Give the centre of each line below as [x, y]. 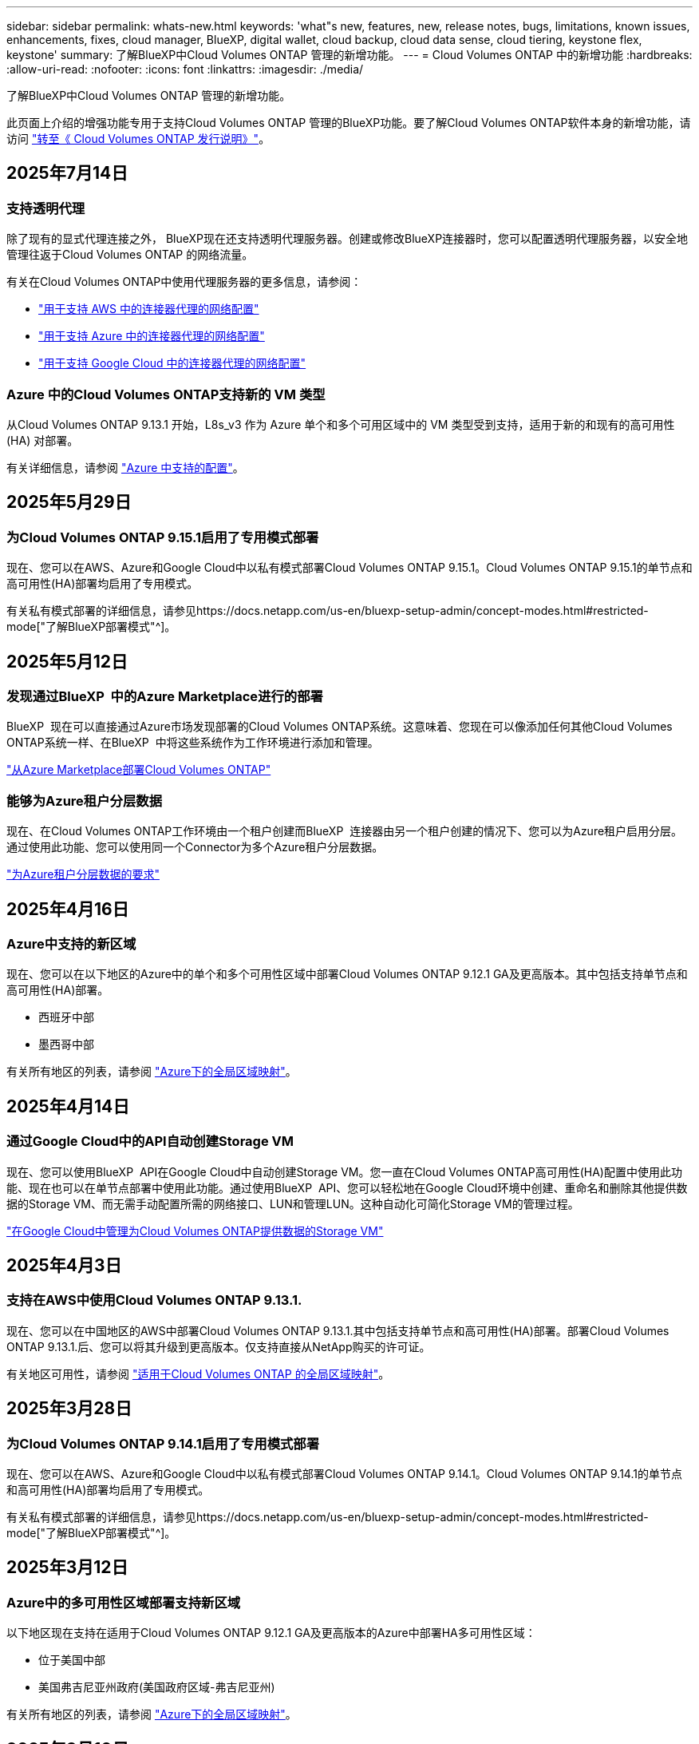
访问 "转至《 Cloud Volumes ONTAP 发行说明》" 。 [138, 139]
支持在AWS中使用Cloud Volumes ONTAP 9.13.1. [154, 1300]
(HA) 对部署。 [43, 440]
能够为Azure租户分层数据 [85, 801]
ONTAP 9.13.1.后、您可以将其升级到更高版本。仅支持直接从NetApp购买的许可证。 [219, 1346]
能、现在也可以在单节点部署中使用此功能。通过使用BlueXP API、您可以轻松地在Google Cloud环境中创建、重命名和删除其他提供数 [347, 1187]
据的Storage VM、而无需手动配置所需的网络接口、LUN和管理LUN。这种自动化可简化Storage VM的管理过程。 [293, 1203]
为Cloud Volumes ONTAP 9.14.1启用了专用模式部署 [163, 1443]
